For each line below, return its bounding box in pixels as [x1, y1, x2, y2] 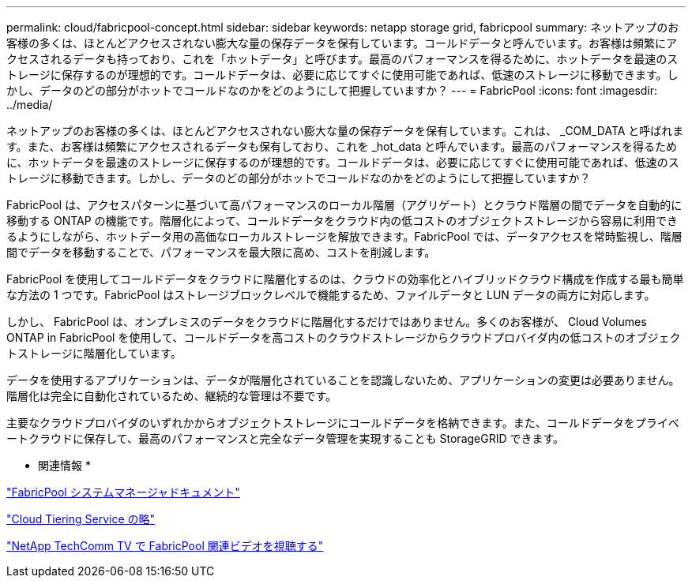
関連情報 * [38, 459, 91, 472]
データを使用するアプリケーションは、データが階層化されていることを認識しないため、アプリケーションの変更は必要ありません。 [6, 373, 680, 387]
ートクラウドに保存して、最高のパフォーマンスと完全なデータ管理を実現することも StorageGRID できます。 [6, 432, 565, 445]
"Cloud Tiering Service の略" [6, 512, 156, 526]
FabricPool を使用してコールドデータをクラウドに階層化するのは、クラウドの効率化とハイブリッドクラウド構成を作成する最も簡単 [6, 272, 684, 286]
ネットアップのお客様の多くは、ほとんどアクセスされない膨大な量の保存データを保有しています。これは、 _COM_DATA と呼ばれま [6, 124, 684, 137]
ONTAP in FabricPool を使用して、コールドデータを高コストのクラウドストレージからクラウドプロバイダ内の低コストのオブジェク [6, 331, 681, 344]
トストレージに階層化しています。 [6, 346, 182, 360]
